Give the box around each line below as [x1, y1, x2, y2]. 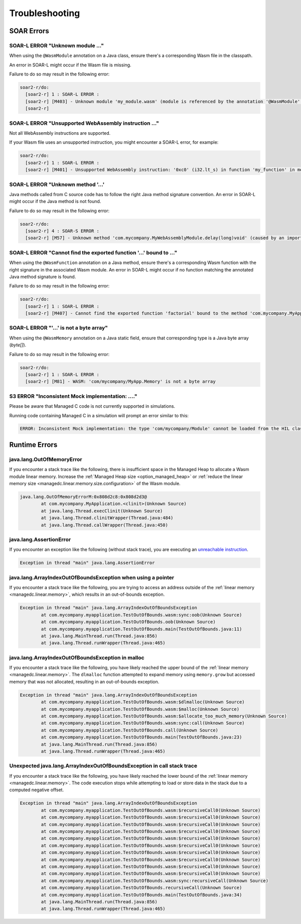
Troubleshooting [9, 8, 80, 19]
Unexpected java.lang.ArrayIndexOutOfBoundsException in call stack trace [9, 762, 198, 769]
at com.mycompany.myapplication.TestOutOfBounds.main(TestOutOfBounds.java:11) [41, 626, 242, 632]
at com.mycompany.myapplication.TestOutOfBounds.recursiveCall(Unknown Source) [41, 885, 242, 891]
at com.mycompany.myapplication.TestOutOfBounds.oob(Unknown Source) [41, 619, 216, 625]
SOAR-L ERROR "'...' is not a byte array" [9, 324, 108, 331]
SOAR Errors [9, 27, 50, 35]
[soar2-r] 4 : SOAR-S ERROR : [25, 228, 100, 234]
